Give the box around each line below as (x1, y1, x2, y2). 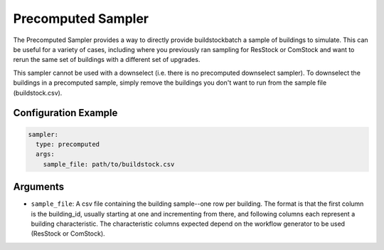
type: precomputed (36, 140, 100, 148)
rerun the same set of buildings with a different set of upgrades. (13, 56, 201, 64)
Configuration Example (13, 107, 118, 119)
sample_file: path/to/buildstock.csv (43, 160, 175, 168)
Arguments (13, 181, 65, 193)
